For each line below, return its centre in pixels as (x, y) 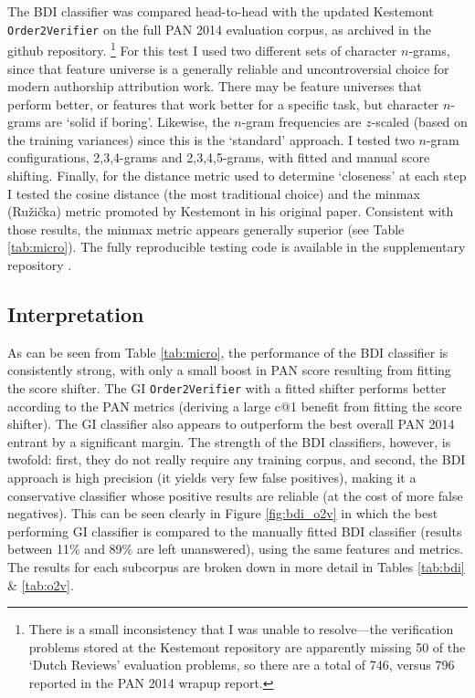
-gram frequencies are (301, 122)
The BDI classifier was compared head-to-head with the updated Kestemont (221, 11)
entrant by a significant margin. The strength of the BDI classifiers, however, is (229, 441)
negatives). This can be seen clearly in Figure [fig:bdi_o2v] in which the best (223, 513)
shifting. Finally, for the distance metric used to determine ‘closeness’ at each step (237, 176)
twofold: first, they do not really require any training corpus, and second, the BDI (237, 459)
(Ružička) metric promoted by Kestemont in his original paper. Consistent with (231, 211)
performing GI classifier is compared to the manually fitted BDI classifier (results (235, 531)
